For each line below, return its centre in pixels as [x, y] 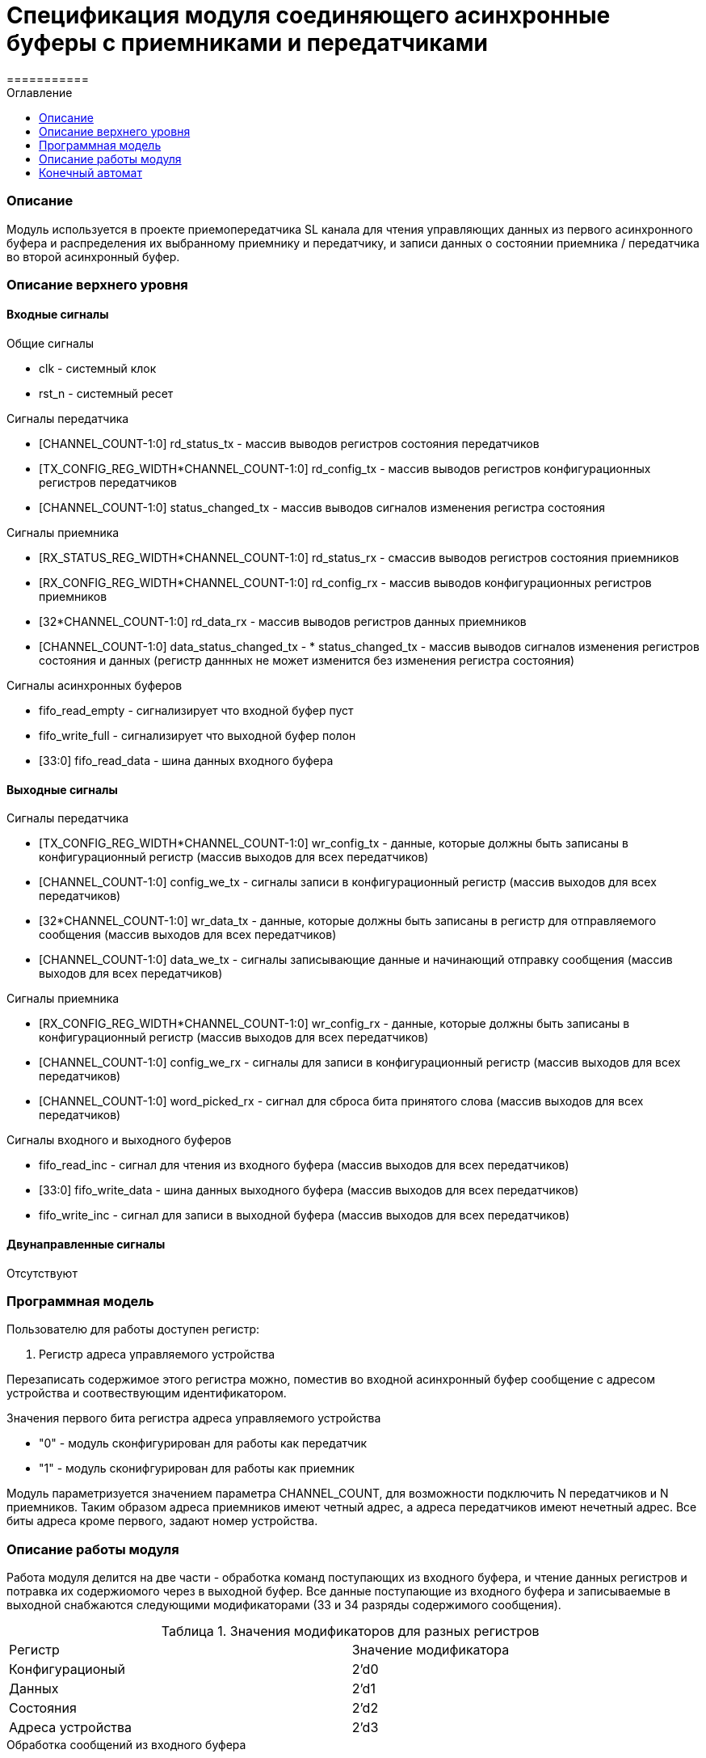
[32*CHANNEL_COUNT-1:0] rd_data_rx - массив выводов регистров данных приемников [283, 622]
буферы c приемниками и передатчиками [247, 43]
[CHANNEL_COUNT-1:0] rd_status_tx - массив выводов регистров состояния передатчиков [289, 444]
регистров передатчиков [108, 483]
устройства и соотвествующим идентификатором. [147, 1393]
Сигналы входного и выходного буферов [119, 1140]
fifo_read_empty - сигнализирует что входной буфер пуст [196, 711]
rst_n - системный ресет [106, 394]
